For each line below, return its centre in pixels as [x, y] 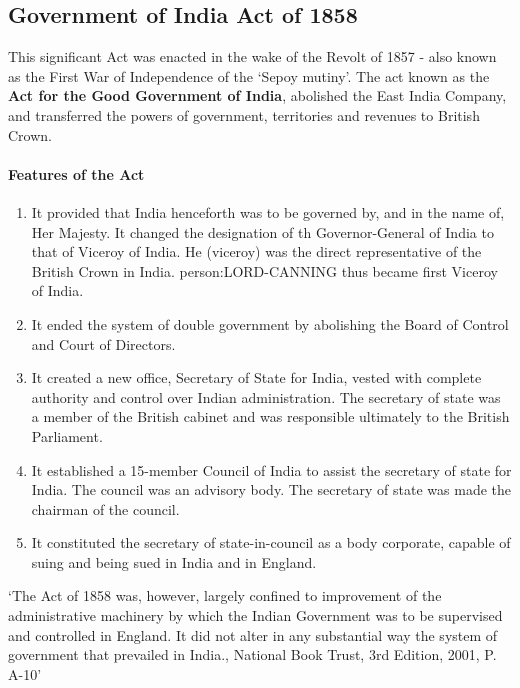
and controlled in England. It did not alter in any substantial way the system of [253, 634]
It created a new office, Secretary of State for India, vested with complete [256, 377]
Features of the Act [76, 173]
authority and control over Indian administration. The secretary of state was [266, 396]
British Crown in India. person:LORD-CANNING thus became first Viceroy [264, 270]
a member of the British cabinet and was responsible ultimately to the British [270, 416]
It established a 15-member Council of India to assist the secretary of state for [271, 469]
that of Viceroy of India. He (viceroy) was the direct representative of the [256, 251]
